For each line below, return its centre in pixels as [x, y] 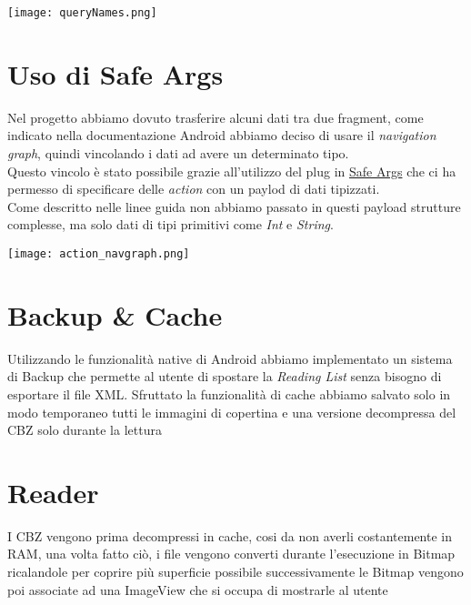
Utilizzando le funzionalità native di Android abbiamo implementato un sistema [230, 358]
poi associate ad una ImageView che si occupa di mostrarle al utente [198, 589]
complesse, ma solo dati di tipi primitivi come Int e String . [170, 224]
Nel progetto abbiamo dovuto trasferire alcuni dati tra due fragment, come [215, 117]
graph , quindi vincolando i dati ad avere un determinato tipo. [178, 152]
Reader [53, 492]
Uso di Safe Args [115, 73]
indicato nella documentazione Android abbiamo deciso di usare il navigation [222, 135]
